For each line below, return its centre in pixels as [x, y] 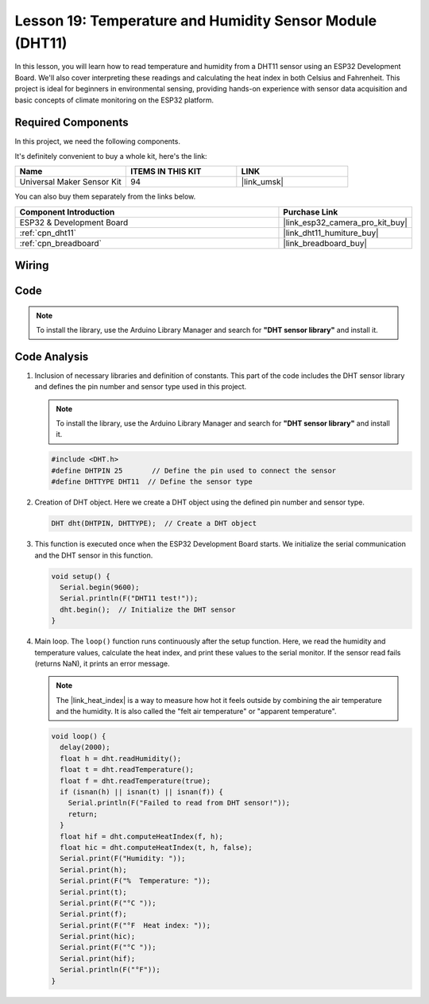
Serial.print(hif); [98, 958]
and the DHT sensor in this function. [94, 555]
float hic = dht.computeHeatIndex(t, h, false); [157, 847]
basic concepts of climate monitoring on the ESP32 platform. [114, 100]
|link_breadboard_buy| [325, 243]
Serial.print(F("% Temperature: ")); [135, 881]
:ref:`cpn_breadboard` [61, 243]
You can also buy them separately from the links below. [105, 197]
